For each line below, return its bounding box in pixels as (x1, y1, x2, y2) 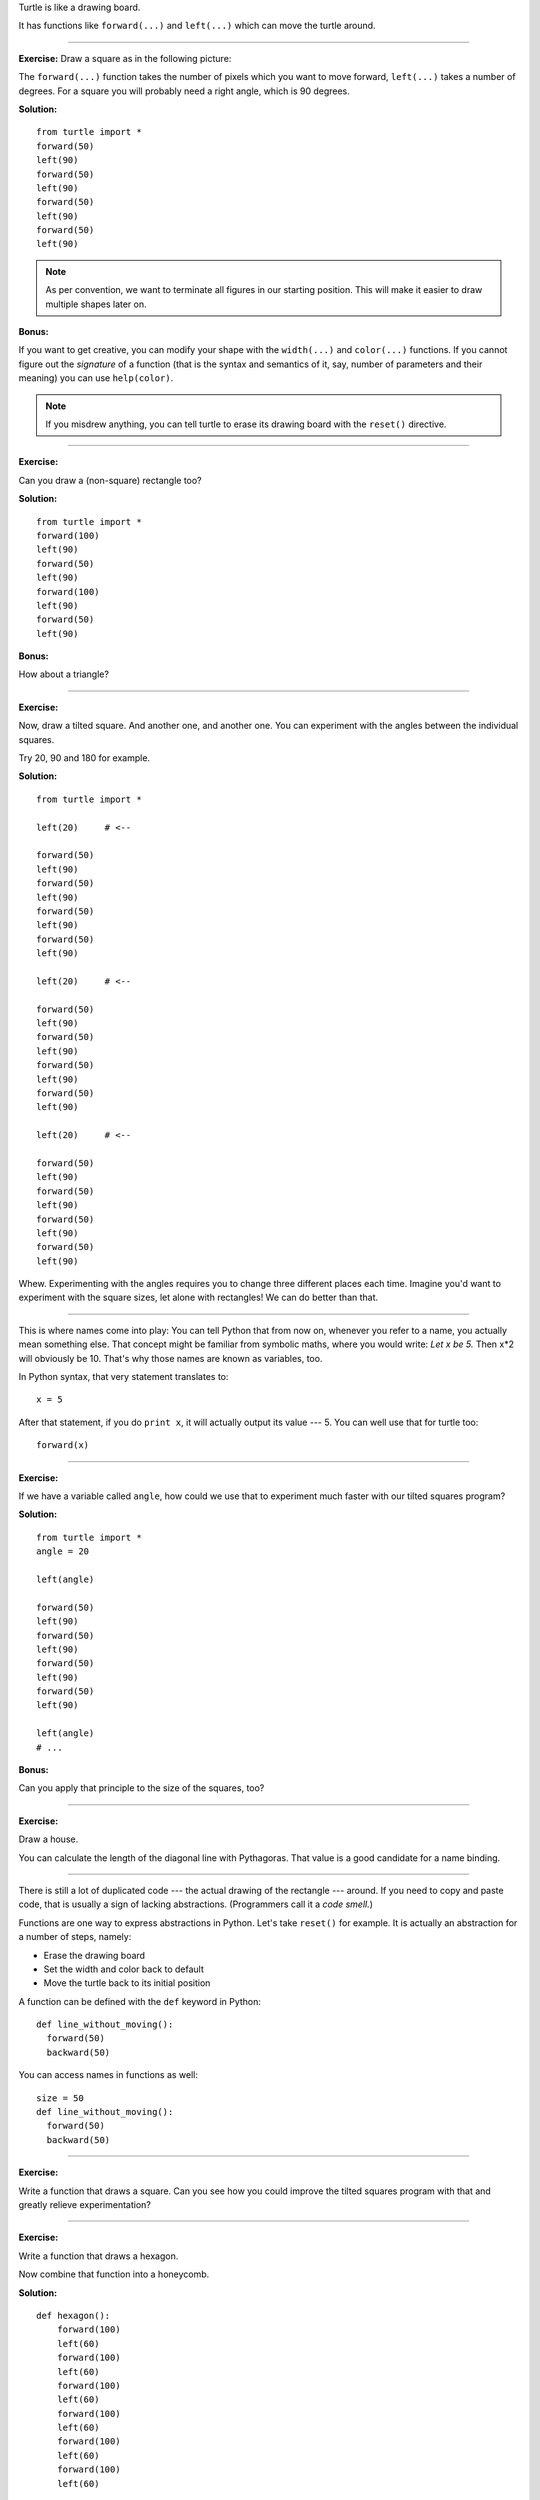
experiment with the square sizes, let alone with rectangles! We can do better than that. (18, 1291, 379, 1304)
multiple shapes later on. (45, 298, 147, 310)
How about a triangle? (18, 668, 110, 680)
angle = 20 (36, 1546, 90, 1557)
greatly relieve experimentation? (18, 2199, 152, 2210)
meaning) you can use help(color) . (18, 372, 174, 384)
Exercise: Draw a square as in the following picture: (18, 52, 232, 64)
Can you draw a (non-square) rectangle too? (18, 474, 202, 486)
